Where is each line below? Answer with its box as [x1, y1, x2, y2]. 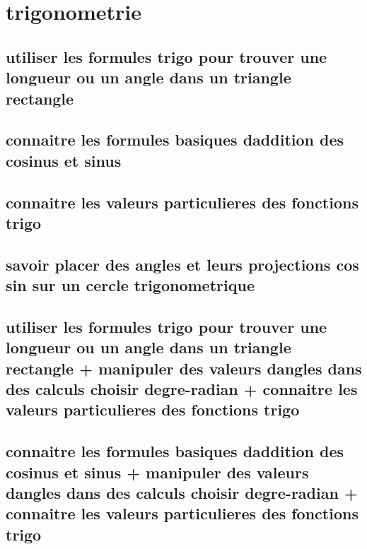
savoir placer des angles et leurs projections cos [6, 253, 359, 275]
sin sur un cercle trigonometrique [6, 274, 255, 296]
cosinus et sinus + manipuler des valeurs [6, 461, 309, 483]
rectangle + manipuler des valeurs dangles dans [6, 357, 362, 379]
